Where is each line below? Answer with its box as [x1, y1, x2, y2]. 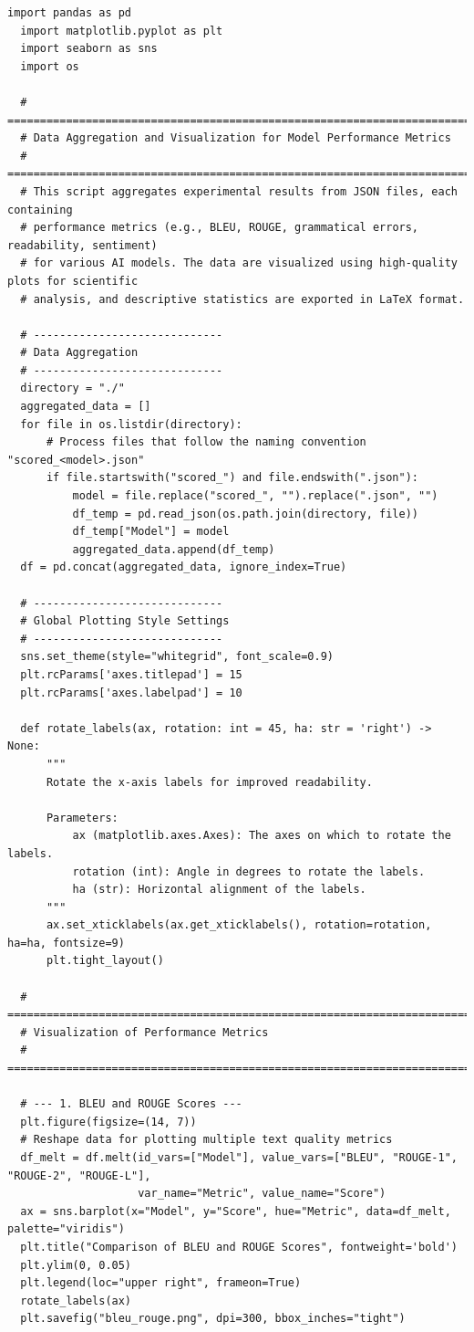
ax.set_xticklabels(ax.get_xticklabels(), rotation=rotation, [46, 918, 432, 932]
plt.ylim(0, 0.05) [20, 1258, 132, 1272]
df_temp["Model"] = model [72, 525, 230, 539]
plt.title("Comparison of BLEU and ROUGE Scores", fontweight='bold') [20, 1240, 458, 1253]
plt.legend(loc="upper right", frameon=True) [20, 1276, 302, 1290]
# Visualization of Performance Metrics [20, 1025, 269, 1039]
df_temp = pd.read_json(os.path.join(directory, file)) [72, 507, 419, 520]
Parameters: [46, 811, 118, 824]
